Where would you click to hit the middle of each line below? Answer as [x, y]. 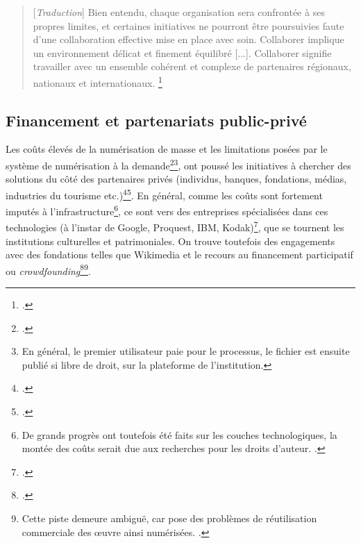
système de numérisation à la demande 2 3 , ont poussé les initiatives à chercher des [178, 164]
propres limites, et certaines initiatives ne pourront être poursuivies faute [188, 25]
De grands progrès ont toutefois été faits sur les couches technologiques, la [179, 434]
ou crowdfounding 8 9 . [48, 269]
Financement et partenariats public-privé [156, 120]
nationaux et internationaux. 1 [98, 81]
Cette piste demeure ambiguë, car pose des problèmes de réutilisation [169, 518]
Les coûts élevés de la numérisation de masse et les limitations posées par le [167, 149]
